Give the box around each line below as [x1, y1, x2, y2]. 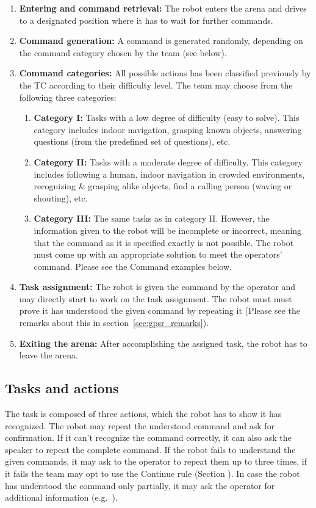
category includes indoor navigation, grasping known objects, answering [34, 123, 302, 136]
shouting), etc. [34, 191, 88, 204]
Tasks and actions [5, 379, 119, 397]
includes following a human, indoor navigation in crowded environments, [34, 167, 305, 180]
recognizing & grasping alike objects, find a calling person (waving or [34, 180, 292, 192]
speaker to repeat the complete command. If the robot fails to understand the [5, 443, 296, 455]
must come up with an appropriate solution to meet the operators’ [34, 248, 282, 261]
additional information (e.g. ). [5, 491, 118, 504]
